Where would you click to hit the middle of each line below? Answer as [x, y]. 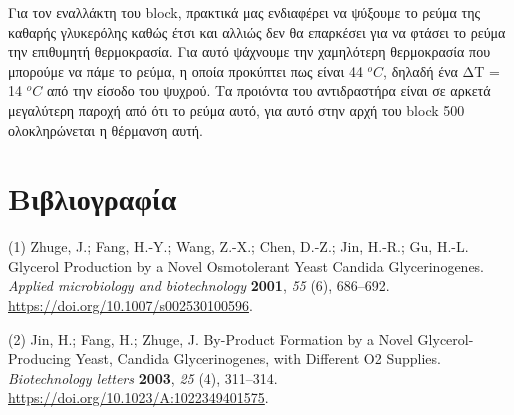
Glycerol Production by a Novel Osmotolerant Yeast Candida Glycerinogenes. [246, 265]
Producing [39, 358]
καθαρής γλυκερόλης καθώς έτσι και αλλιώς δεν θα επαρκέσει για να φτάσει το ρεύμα [257, 31]
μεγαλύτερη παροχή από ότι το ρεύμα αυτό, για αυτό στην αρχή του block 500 [236, 109]
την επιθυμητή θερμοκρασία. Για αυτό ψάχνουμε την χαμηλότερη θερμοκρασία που [249, 51]
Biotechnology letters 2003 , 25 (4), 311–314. [143, 377]
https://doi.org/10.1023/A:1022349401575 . [138, 397]
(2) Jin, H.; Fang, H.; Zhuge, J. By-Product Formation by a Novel [210, 338]
